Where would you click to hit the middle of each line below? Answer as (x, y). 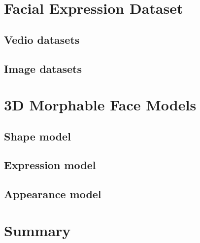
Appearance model (53, 194)
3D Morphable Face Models (100, 105)
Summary (37, 230)
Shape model (37, 136)
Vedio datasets (42, 39)
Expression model (50, 165)
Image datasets (43, 68)
